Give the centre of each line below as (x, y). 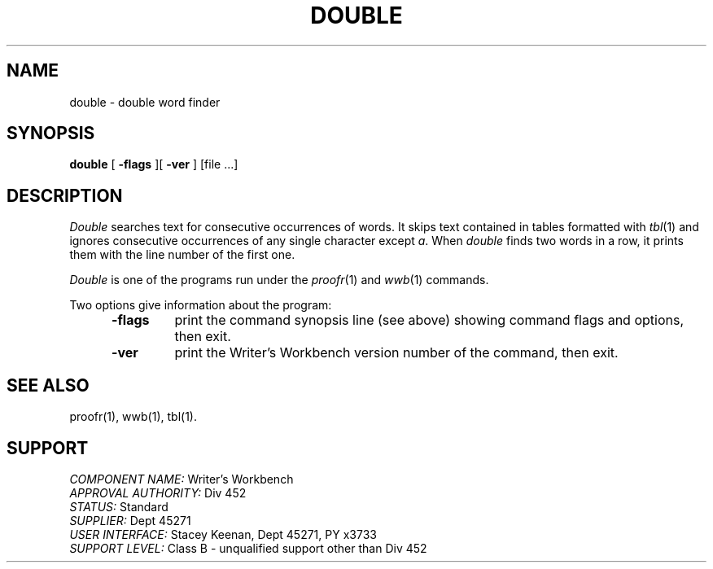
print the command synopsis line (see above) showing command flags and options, (429, 320)
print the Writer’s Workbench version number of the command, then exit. (396, 353)
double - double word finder (145, 102)
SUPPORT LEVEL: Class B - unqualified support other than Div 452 (248, 548)
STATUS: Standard (119, 506)
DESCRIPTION (65, 195)
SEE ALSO (48, 385)
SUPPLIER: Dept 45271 (130, 520)
